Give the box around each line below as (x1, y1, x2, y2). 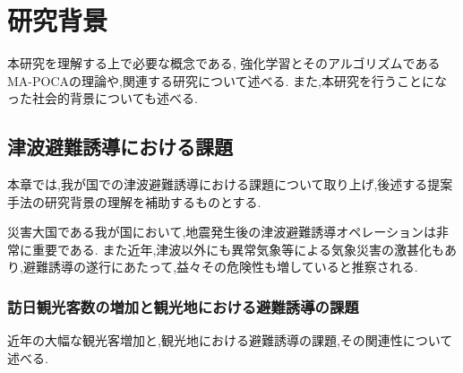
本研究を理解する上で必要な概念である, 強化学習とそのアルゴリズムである (7, 54, 441, 73)
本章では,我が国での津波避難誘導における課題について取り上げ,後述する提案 (7, 175, 453, 194)
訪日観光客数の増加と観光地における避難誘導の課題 (7, 296, 359, 317)
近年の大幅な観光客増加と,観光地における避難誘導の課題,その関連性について (7, 331, 453, 350)
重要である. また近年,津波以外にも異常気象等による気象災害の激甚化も (31, 239, 444, 258)
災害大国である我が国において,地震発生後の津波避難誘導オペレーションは (7, 222, 437, 241)
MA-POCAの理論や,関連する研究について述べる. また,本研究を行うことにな (7, 71, 447, 90)
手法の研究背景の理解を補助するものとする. (7, 192, 262, 211)
